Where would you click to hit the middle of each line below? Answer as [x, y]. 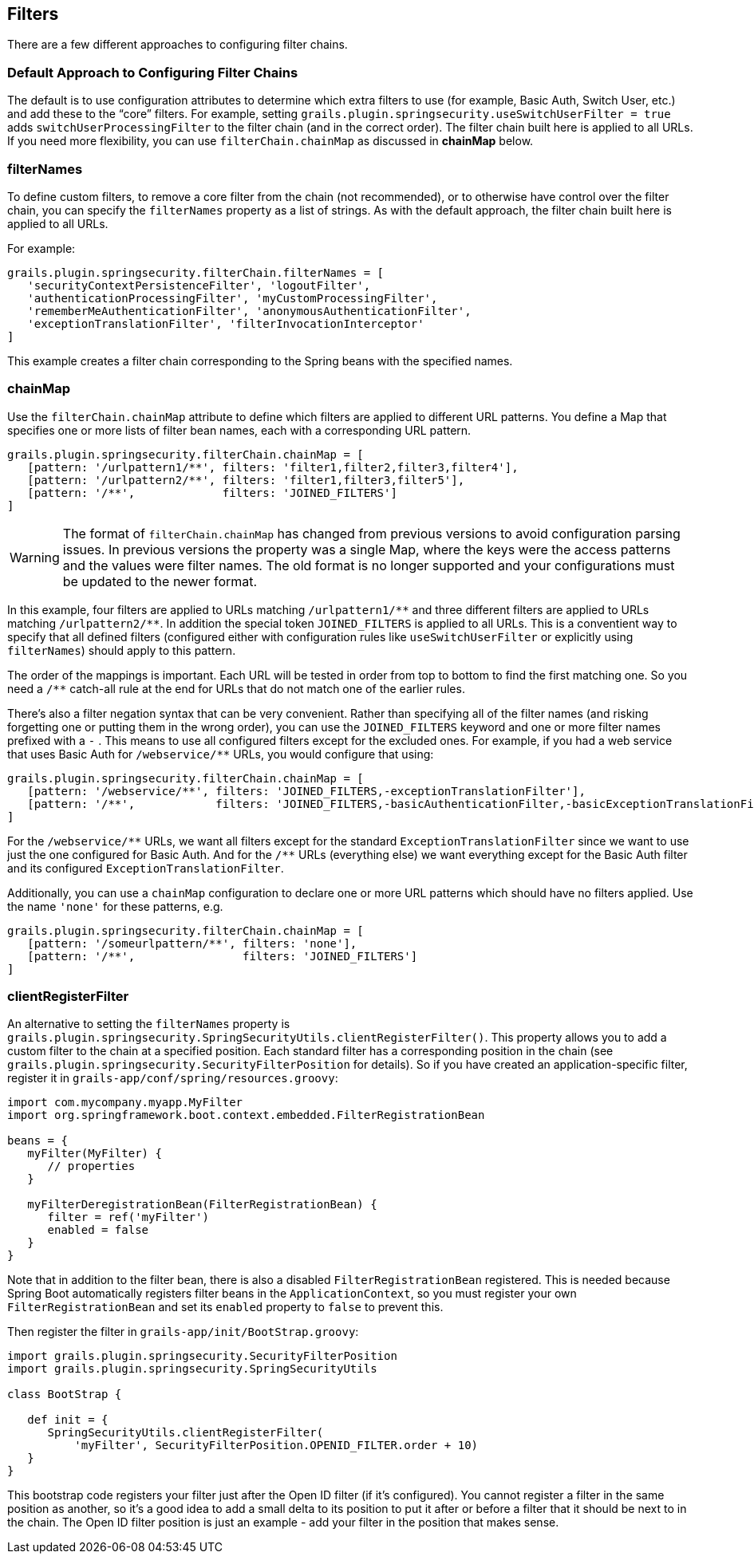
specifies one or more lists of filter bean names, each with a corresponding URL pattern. [239, 430]
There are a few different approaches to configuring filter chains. [178, 45]
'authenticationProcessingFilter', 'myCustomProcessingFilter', [233, 298]
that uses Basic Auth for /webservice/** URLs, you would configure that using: [221, 754]
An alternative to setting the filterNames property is [149, 1024]
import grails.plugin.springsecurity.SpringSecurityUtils [192, 1369]
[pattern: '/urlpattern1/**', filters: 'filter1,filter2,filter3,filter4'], [273, 467]
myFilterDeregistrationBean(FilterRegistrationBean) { [202, 1205]
